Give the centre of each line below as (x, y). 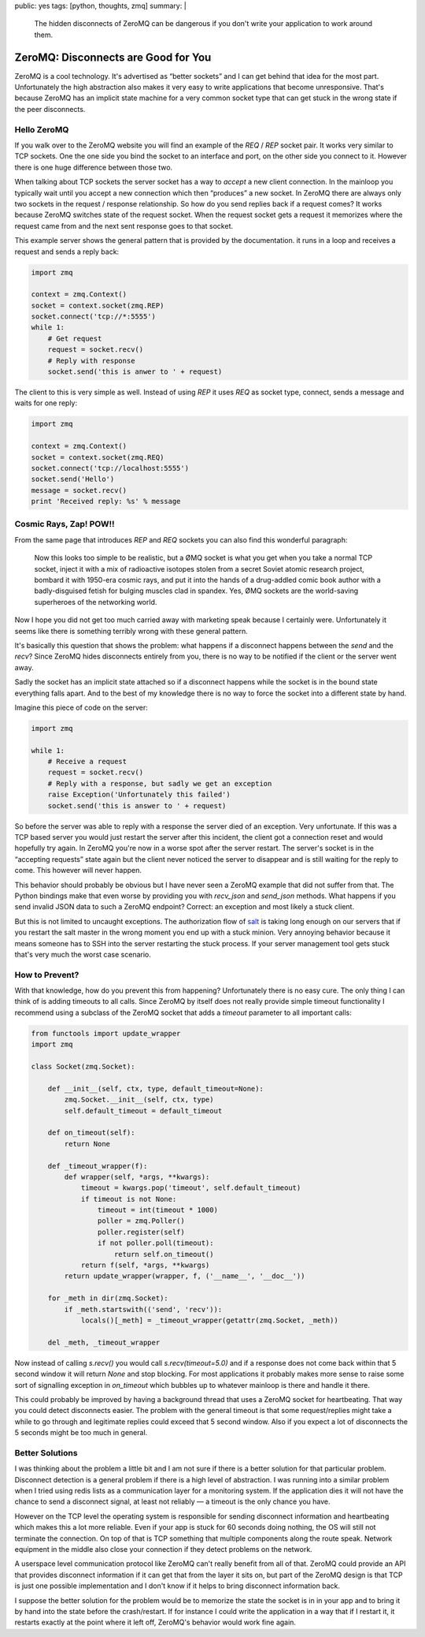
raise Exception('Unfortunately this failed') (139, 795)
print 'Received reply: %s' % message (106, 502)
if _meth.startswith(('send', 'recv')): (143, 1309)
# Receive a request (87, 762)
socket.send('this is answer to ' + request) (137, 805)
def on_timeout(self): (91, 1133)
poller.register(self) (141, 1232)
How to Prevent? (47, 975)
